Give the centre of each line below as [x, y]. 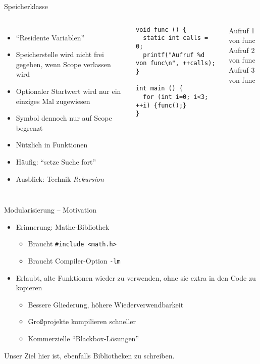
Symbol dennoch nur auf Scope [64, 118]
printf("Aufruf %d [174, 55]
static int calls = [176, 38]
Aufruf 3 [242, 69]
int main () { [160, 89]
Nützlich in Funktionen [52, 145]
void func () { [161, 30]
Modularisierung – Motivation [50, 210]
